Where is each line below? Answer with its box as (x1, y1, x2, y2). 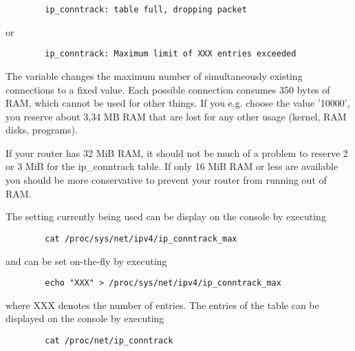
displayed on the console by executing (6, 311, 164, 326)
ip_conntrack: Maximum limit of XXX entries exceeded (45, 49, 297, 59)
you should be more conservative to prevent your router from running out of (6, 173, 327, 187)
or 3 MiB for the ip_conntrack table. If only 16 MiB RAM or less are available (6, 159, 338, 173)
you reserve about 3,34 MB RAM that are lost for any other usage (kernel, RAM (6, 109, 347, 123)
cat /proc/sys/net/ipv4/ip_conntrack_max (45, 233, 237, 244)
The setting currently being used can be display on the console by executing (6, 209, 326, 224)
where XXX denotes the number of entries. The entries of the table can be (6, 297, 319, 312)
